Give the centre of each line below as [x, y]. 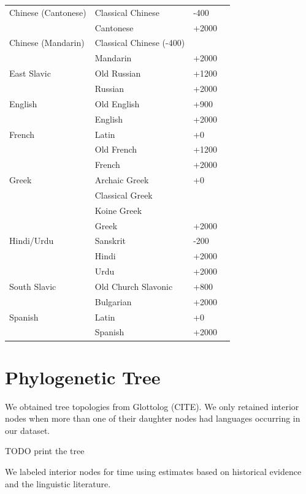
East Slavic [30, 73]
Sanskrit [110, 241]
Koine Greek [118, 210]
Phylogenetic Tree [83, 377]
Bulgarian [113, 301]
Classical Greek [124, 195]
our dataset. [28, 430]
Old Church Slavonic [134, 286]
